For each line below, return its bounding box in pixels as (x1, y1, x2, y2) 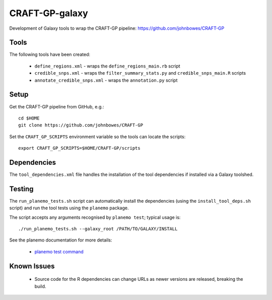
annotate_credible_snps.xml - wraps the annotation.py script (34, 77, 178, 83)
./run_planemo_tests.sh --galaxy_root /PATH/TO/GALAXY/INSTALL (18, 226, 178, 232)
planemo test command (34, 249, 84, 255)
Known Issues (9, 262, 55, 270)
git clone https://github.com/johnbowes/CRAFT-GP (18, 123, 144, 128)
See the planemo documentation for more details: (9, 237, 112, 243)
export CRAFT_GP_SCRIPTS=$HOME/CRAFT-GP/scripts (18, 145, 141, 151)
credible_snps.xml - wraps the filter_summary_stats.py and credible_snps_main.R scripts (34, 70, 246, 76)
